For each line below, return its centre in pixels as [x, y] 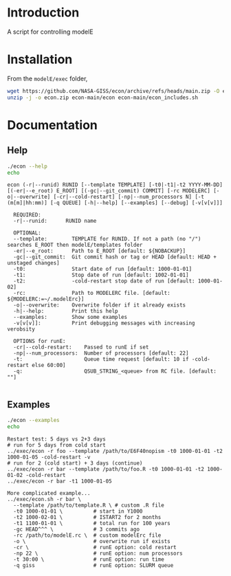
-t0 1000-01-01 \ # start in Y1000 [78, 511]
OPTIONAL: [27, 233]
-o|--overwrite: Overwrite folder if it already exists [100, 305]
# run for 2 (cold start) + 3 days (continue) [75, 463]
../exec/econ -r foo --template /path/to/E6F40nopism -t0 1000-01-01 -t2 [115, 451]
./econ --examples [33, 421]
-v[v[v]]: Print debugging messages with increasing [104, 323]
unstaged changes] [33, 263]
